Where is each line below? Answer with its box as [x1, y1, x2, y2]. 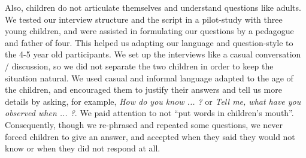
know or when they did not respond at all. [5, 142, 160, 154]
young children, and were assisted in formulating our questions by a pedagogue [5, 25, 294, 37]
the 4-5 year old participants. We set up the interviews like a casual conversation [5, 48, 301, 60]
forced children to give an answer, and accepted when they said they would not [5, 130, 295, 142]
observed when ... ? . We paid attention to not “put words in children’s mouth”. [5, 107, 294, 119]
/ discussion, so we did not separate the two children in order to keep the [5, 59, 274, 72]
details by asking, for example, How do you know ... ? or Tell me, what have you [5, 95, 301, 107]
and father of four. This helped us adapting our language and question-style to [5, 36, 293, 48]
